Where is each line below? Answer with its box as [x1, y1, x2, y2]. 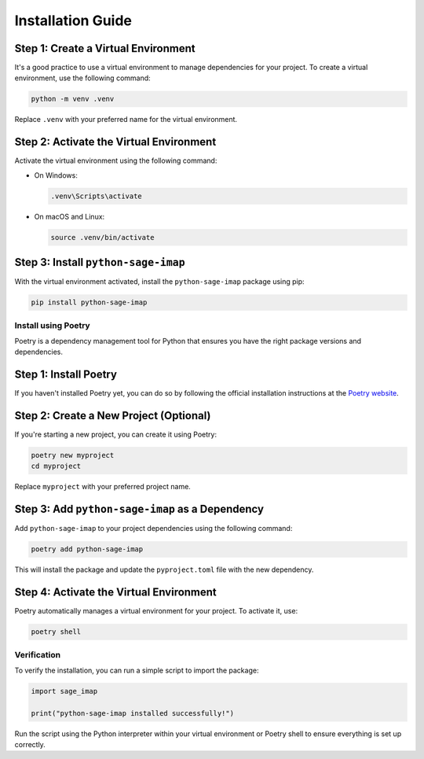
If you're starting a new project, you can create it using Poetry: [14, 429, 217, 440]
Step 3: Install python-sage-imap [14, 256, 185, 269]
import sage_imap [31, 687, 98, 695]
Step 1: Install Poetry [14, 368, 118, 381]
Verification [14, 649, 61, 660]
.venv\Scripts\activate [50, 191, 143, 201]
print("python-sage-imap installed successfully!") [31, 709, 235, 717]
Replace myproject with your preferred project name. [14, 482, 192, 492]
